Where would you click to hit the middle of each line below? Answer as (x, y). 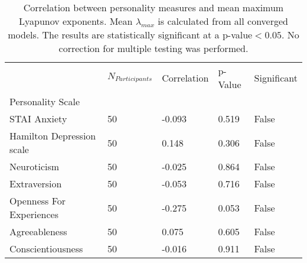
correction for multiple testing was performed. (153, 48)
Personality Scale (45, 101)
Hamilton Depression (53, 136)
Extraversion (36, 184)
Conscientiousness (46, 249)
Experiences (34, 214)
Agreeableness (38, 231)
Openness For (38, 201)
